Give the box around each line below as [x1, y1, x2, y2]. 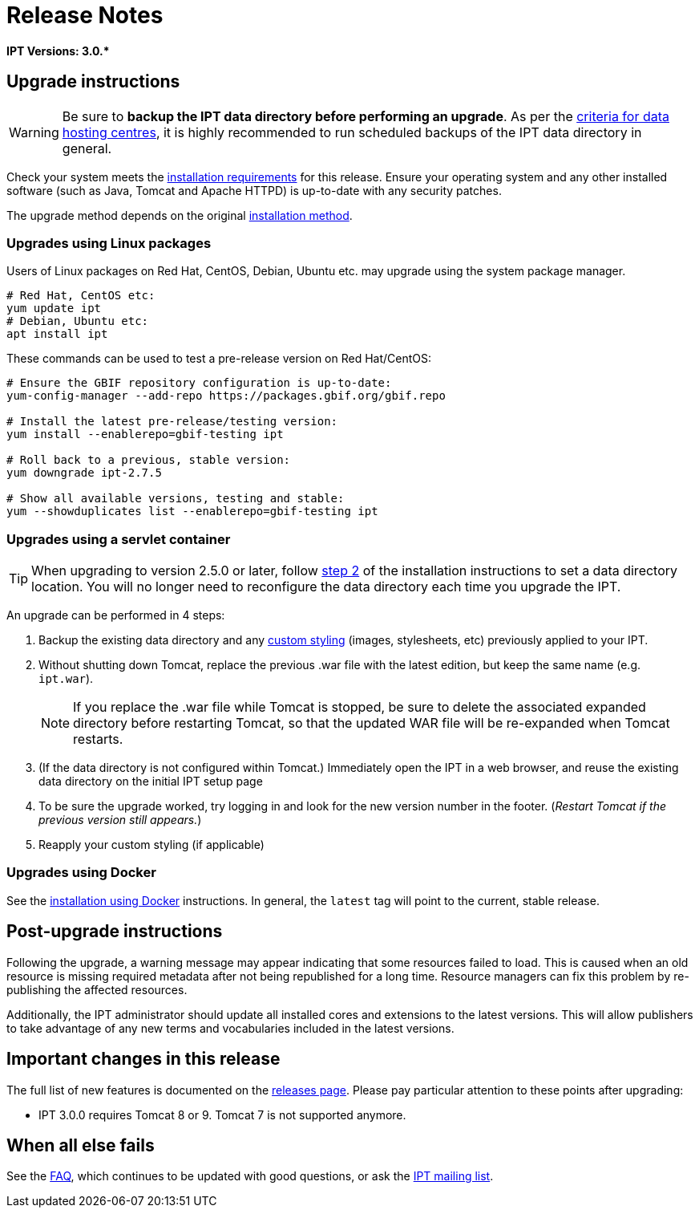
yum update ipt [6, 302, 102, 315]
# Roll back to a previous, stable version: [6, 453, 291, 467]
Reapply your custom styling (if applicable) [38, 838, 265, 852]
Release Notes [6, 2, 164, 29]
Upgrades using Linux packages [6, 234, 212, 251]
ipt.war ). [38, 672, 94, 686]
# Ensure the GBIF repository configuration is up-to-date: [6, 376, 392, 390]
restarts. [73, 731, 123, 748]
